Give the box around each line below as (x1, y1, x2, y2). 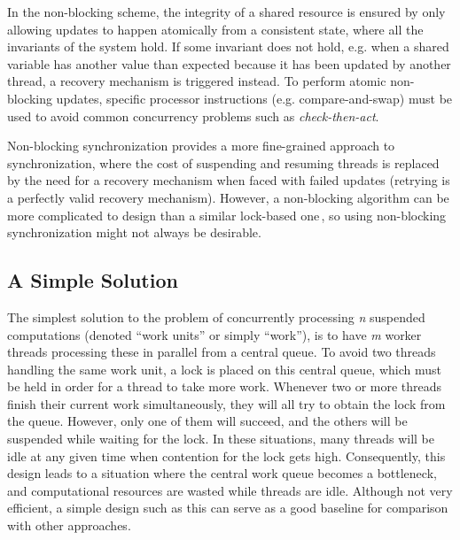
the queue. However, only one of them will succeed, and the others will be (7, 412, 408, 430)
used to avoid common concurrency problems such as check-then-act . (7, 106, 379, 125)
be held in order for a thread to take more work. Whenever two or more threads (7, 377, 442, 396)
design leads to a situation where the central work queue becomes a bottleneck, (7, 464, 437, 482)
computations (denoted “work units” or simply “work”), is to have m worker (7, 325, 422, 343)
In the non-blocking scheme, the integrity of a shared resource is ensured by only (7, 3, 446, 20)
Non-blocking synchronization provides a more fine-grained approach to (7, 136, 395, 155)
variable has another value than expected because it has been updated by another (7, 54, 451, 73)
